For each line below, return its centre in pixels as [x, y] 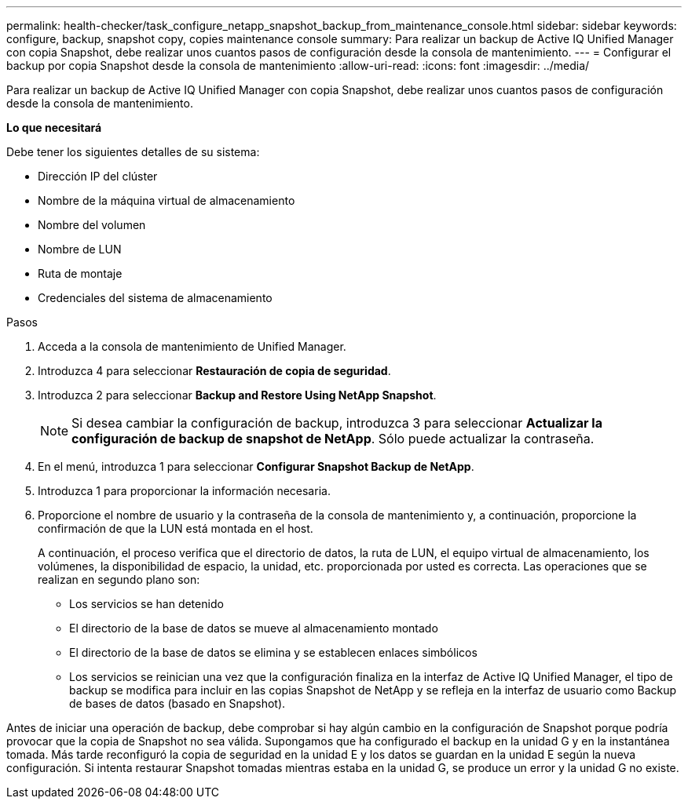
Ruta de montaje [80, 273]
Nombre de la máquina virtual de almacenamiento [167, 200]
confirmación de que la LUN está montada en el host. [176, 528]
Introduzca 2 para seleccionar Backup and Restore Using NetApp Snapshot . [237, 395]
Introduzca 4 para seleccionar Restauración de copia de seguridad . [214, 371]
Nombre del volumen [92, 225]
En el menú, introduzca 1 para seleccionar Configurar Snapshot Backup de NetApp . [256, 466]
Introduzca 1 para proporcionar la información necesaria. [184, 491]
